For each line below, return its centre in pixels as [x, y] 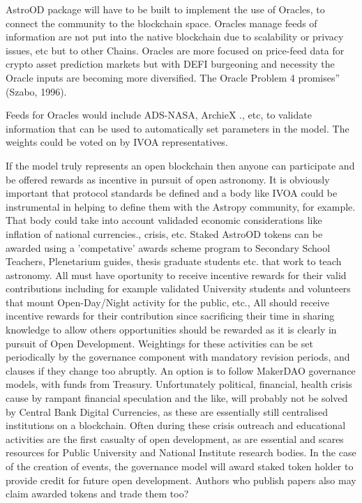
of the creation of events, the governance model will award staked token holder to [180, 466]
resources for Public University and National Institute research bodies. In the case [181, 452]
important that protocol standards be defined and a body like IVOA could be [172, 193]
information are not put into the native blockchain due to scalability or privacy [175, 37]
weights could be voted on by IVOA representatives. [117, 142]
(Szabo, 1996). [36, 91]
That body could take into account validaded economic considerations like [164, 220]
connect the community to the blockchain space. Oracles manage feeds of [161, 23]
